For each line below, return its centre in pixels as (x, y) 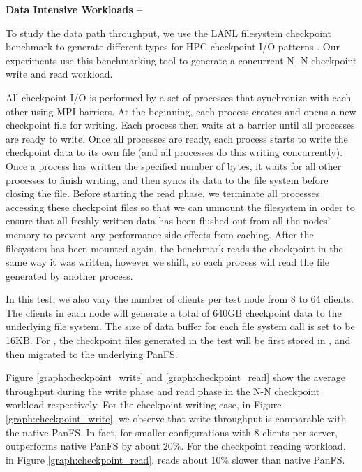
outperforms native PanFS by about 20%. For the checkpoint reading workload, (176, 446)
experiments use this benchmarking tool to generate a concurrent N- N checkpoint (181, 60)
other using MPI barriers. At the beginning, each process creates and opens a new (181, 111)
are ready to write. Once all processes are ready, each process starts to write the (177, 138)
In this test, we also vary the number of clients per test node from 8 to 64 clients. (180, 299)
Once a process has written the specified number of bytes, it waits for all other (174, 165)
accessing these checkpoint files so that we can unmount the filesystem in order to (180, 207)
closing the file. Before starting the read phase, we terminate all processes (163, 193)
